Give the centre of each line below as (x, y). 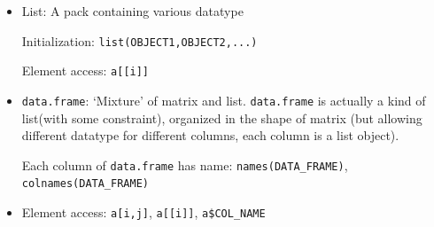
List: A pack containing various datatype (132, 11)
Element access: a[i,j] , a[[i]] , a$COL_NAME (143, 212)
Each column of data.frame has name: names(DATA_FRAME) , (185, 164)
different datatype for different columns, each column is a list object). (210, 135)
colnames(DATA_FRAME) (85, 184)
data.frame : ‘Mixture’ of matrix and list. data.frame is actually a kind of (224, 100)
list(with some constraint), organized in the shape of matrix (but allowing (222, 117)
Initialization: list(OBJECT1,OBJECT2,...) (139, 40)
